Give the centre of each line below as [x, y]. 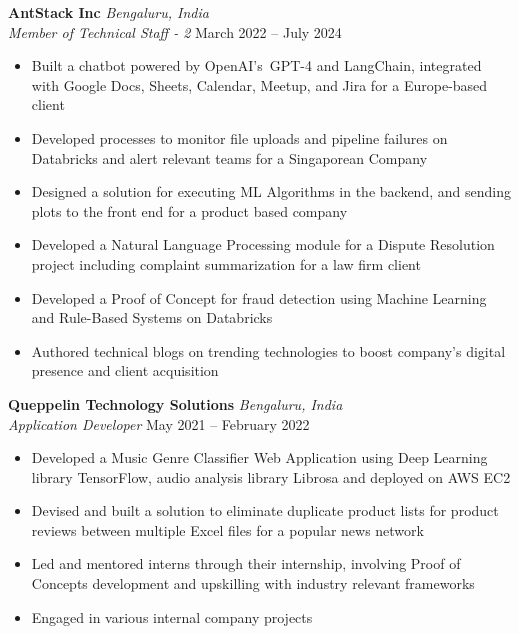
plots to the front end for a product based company [189, 210]
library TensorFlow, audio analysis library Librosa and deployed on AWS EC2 [271, 476]
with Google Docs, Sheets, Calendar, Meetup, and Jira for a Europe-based [259, 84]
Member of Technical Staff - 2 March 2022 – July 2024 [175, 31]
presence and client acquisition [125, 370]
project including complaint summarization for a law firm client [226, 263]
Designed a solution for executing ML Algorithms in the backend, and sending [271, 191]
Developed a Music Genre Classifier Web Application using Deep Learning [259, 457]
